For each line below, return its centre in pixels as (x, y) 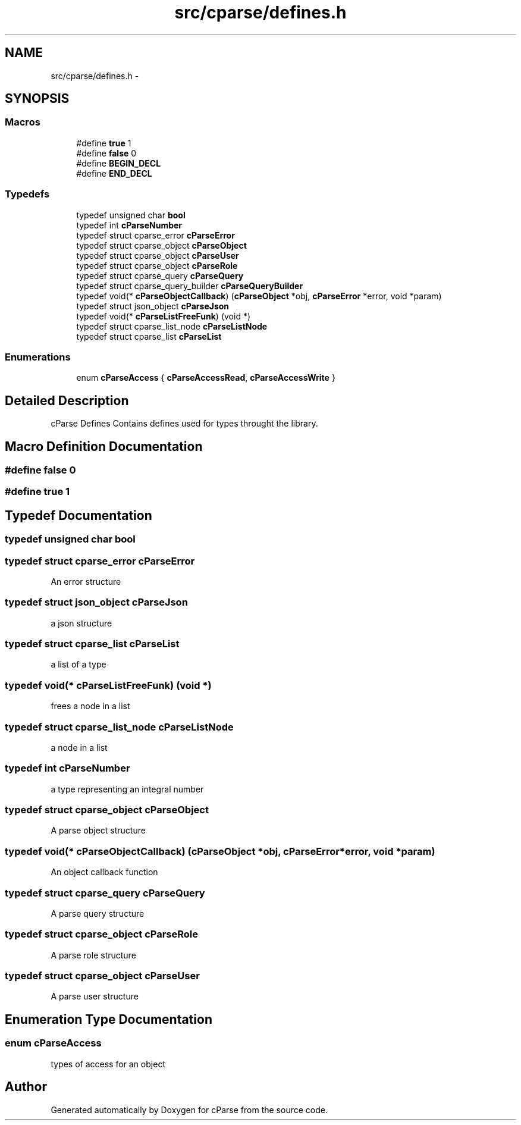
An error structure (86, 581)
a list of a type (79, 665)
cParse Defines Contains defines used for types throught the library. (184, 424)
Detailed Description (67, 400)
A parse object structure (98, 831)
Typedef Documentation (79, 515)
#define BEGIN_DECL (119, 163)
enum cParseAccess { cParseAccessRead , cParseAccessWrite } (206, 378)
